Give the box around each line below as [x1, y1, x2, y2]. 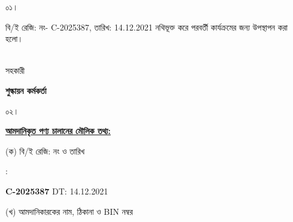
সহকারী [5, 64, 25, 77]
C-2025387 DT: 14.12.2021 [5, 184, 108, 197]
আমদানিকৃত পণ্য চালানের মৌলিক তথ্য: [5, 124, 111, 137]
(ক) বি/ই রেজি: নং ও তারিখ [5, 144, 85, 157]
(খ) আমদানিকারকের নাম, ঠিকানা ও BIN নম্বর [5, 205, 133, 217]
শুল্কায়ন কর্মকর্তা [5, 84, 47, 96]
